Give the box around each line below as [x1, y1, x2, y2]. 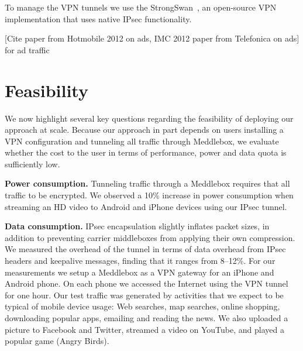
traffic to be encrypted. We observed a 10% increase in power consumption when [5, 189, 294, 201]
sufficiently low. [5, 157, 60, 170]
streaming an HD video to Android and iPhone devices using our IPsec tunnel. [5, 200, 287, 212]
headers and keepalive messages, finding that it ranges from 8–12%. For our [5, 254, 276, 267]
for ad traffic [5, 43, 50, 56]
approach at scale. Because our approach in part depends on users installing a [5, 123, 284, 136]
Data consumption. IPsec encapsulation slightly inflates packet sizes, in [5, 220, 270, 232]
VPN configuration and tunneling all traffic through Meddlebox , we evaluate [5, 135, 279, 147]
